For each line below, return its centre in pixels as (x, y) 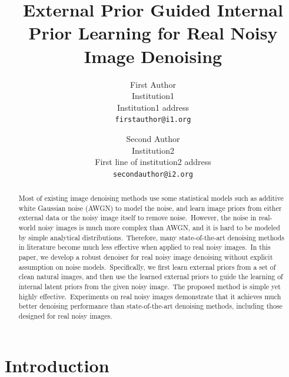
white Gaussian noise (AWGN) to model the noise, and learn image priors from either (150, 208)
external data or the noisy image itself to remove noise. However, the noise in (137, 218)
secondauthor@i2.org (153, 174)
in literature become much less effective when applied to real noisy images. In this (144, 247)
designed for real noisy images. (65, 316)
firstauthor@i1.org (153, 120)
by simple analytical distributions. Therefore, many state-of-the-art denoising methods (151, 237)
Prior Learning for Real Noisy (153, 33)
